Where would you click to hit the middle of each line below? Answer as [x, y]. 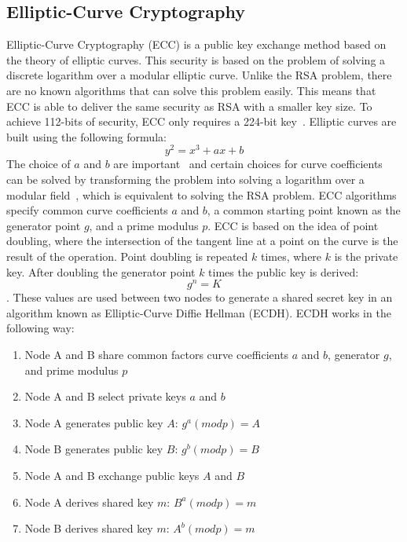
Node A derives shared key [89, 502]
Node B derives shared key [89, 528]
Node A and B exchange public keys [112, 476]
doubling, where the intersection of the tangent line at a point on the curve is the [202, 241]
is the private [366, 256]
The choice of [38, 164]
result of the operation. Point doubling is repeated [127, 256]
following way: [40, 328]
